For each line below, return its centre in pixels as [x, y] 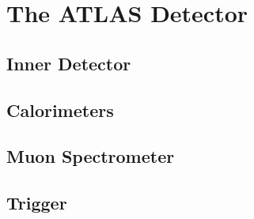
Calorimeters [60, 109]
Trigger [37, 203]
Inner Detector [69, 63]
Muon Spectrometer [91, 156]
